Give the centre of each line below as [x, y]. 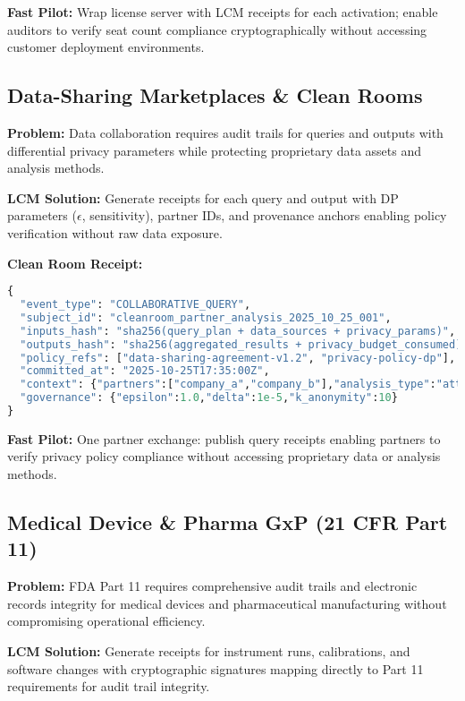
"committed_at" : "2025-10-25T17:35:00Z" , [145, 371]
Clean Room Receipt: [75, 263]
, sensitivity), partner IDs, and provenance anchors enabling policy [264, 215]
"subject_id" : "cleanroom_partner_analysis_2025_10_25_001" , [206, 317]
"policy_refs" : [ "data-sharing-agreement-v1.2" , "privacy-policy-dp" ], [238, 358]
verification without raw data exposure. [115, 232]
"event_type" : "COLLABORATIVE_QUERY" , [135, 305]
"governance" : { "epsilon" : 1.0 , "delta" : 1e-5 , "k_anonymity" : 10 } [209, 398]
